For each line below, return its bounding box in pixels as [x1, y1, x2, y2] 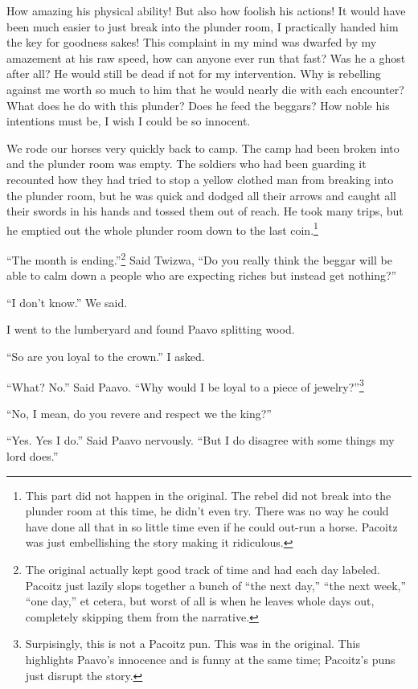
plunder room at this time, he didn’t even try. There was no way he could [25, 502, 389, 519]
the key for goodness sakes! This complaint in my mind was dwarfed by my [6, 34, 377, 51]
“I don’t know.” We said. [6, 293, 128, 310]
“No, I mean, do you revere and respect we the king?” [6, 404, 272, 421]
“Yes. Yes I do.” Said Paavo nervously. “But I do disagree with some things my [6, 432, 395, 449]
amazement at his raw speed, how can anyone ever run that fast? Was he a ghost [6, 49, 406, 66]
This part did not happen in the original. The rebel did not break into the [25, 486, 391, 503]
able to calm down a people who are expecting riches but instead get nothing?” [6, 267, 397, 284]
